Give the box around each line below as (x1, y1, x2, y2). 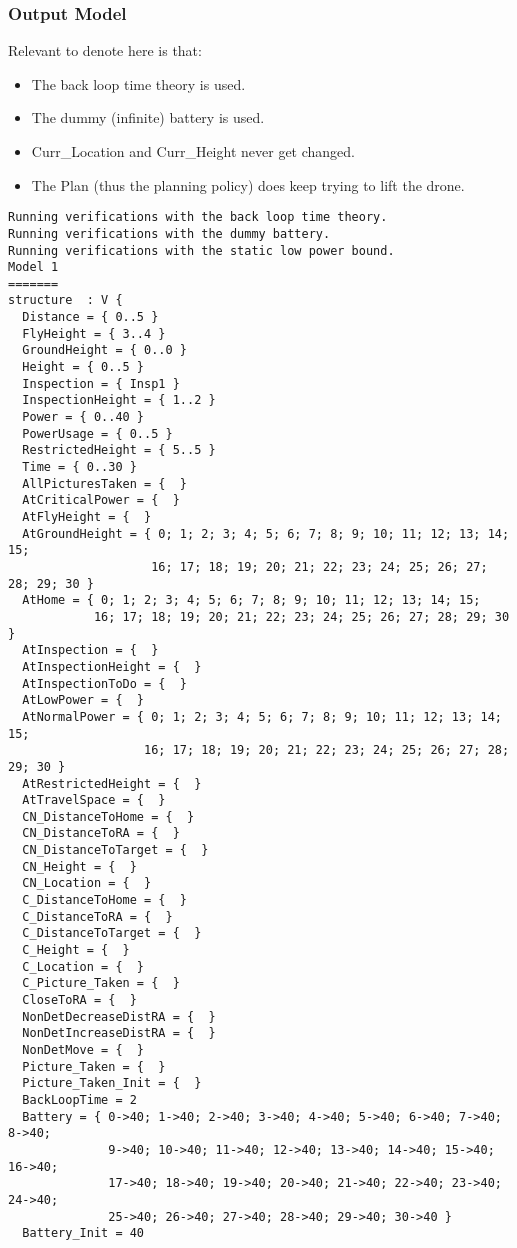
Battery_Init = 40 (22, 1226, 145, 1241)
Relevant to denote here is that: (8, 40, 202, 61)
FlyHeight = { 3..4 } (22, 326, 166, 341)
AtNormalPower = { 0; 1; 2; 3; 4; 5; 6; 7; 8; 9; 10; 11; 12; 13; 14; (22, 709, 502, 724)
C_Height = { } (22, 943, 130, 958)
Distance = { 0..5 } (22, 310, 159, 325)
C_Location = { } (22, 959, 145, 974)
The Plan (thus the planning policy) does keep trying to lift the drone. (31, 174, 465, 195)
